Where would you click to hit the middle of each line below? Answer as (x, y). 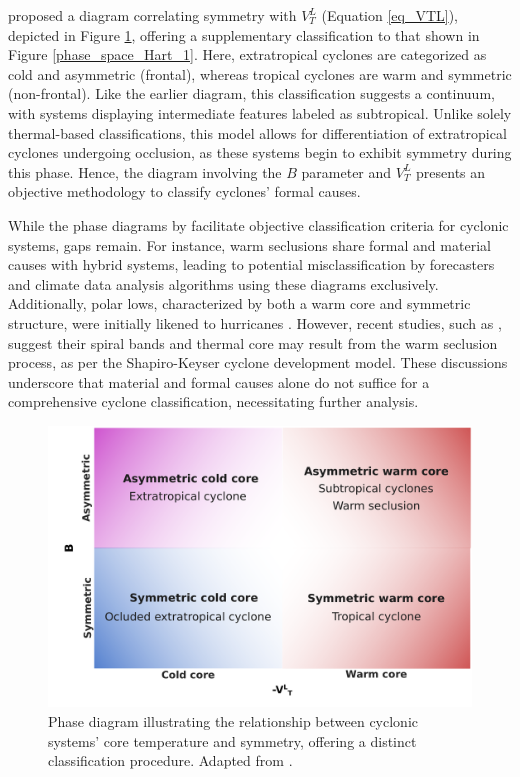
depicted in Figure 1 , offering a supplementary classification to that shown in (244, 34)
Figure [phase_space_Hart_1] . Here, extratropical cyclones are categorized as (247, 54)
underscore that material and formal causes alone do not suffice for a (219, 381)
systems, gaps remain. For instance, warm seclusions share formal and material (249, 244)
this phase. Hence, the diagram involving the (145, 171)
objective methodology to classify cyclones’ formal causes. (184, 191)
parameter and (346, 171)
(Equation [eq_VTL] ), (390, 15)
